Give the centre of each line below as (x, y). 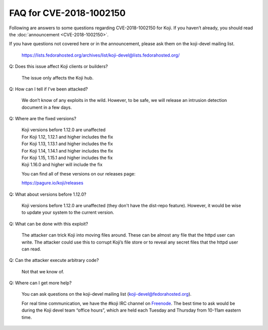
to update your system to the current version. (68, 212)
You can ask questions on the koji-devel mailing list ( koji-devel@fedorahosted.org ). (107, 294)
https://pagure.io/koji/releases (53, 183)
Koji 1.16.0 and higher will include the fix (62, 165)
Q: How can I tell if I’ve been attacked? (48, 89)
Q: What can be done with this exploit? (49, 224)
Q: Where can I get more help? (40, 283)
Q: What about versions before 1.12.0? (48, 194)
